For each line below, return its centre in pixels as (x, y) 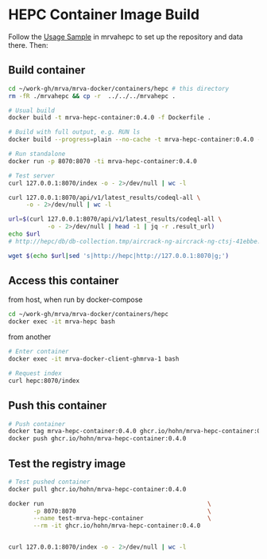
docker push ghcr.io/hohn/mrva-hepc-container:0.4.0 (97, 439)
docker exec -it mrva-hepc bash (62, 322)
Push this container (58, 406)
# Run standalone (37, 154)
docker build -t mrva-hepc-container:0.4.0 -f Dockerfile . (110, 118)
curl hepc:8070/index (44, 381)
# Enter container (39, 352)
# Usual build (32, 110)
